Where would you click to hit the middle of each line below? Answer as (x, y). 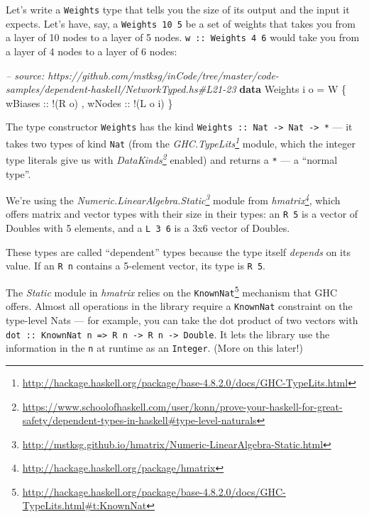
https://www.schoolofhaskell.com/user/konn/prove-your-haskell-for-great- (182, 406)
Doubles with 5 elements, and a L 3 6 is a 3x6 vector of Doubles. (148, 228)
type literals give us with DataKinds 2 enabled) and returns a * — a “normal (172, 159)
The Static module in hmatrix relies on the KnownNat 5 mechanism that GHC (172, 291)
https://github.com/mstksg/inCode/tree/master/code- (163, 75)
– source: (25, 75)
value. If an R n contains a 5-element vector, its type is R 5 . (136, 266)
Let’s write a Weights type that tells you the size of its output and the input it (178, 9)
